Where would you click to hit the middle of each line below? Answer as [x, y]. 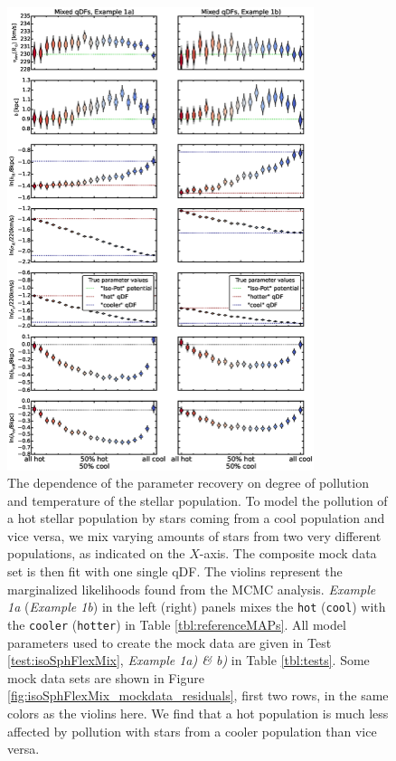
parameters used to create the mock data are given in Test [170, 642]
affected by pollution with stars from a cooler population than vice [192, 731]
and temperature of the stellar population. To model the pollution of [198, 500]
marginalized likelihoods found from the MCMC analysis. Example [192, 589]
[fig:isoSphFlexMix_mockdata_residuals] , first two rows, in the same [198, 695]
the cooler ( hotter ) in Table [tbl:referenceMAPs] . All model [177, 624]
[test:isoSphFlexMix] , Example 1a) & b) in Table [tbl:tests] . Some [189, 660]
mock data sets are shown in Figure [106, 677]
